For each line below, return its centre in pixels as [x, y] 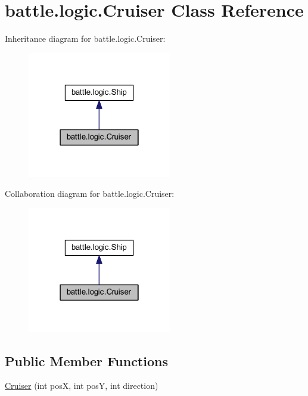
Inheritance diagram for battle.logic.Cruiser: [85, 38]
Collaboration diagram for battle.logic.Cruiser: [90, 194]
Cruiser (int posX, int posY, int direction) [82, 386]
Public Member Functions [86, 361]
